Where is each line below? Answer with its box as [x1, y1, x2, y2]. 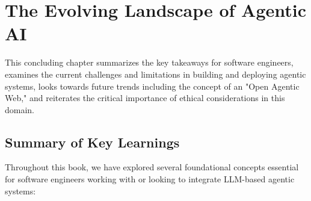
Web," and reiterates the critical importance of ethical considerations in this [5, 91, 285, 104]
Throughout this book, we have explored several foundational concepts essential [5, 161, 299, 173]
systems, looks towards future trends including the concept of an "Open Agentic [5, 79, 300, 92]
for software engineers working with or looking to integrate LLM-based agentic [5, 173, 295, 185]
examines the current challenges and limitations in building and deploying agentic [5, 67, 306, 80]
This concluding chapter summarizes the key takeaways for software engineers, [5, 56, 294, 69]
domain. [5, 103, 35, 116]
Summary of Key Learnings [5, 132, 180, 151]
